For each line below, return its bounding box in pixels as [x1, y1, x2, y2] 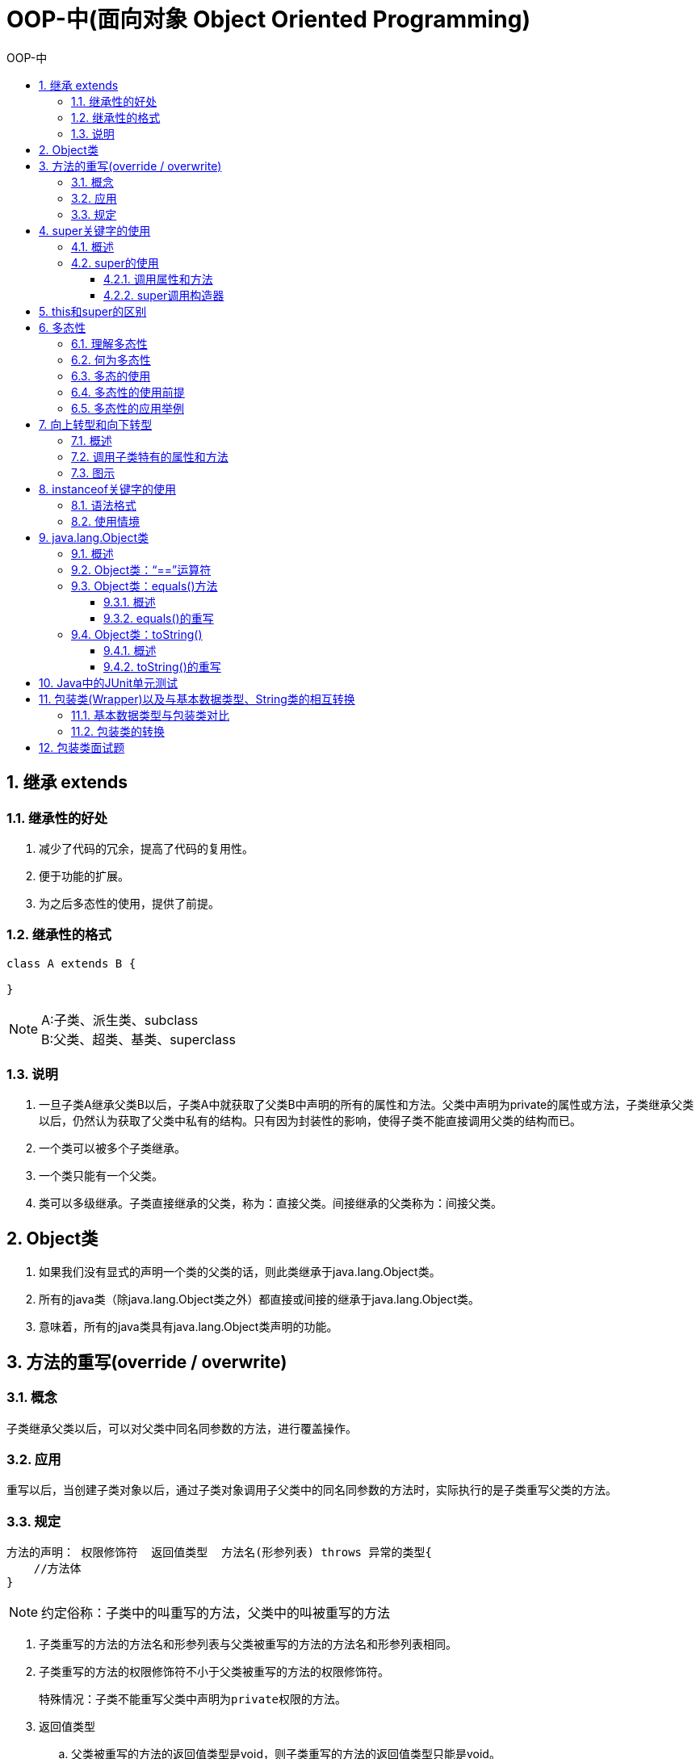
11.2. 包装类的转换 [71, 724, 165, 738]
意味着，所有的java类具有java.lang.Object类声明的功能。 [39, 1320, 338, 1334]
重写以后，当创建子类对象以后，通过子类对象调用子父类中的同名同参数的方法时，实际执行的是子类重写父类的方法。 [6, 1483, 617, 1497]
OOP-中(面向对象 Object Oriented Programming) [6, 6, 530, 33]
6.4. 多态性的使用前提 [71, 384, 185, 399]
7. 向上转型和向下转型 [39, 417, 153, 431]
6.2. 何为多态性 [71, 352, 151, 367]
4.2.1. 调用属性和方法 [103, 271, 213, 286]
